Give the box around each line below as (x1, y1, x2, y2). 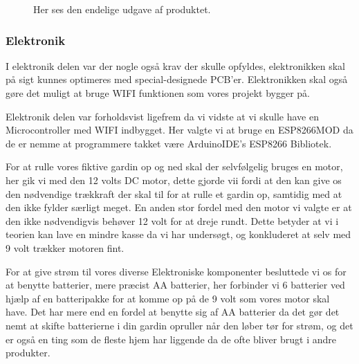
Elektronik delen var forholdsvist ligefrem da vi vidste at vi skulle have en (6, 109, 319, 123)
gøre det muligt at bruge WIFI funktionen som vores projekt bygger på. (6, 86, 311, 100)
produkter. (6, 345, 50, 360)
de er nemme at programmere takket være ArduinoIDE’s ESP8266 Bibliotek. (6, 136, 332, 150)
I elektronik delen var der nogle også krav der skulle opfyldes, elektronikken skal (6, 58, 345, 73)
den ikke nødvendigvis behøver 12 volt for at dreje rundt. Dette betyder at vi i (6, 213, 339, 228)
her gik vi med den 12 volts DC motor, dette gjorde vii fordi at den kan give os (6, 172, 342, 187)
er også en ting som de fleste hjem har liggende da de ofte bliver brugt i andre (6, 331, 336, 346)
